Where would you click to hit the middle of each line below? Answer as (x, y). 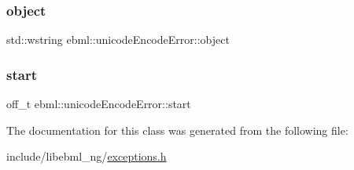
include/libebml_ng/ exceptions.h (87, 156)
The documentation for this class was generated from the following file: (177, 130)
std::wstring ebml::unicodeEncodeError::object (118, 40)
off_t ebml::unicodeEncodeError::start (99, 104)
